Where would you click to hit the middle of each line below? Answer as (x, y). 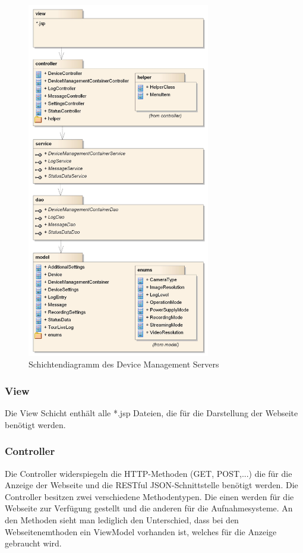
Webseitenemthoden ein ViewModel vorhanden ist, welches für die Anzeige (141, 531)
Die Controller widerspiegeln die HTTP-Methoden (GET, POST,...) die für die (149, 473)
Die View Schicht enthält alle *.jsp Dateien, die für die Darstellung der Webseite (151, 413)
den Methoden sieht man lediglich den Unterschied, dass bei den (122, 520)
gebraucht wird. (33, 543)
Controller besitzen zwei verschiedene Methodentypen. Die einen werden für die (149, 496)
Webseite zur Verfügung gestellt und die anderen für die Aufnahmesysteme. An (149, 508)
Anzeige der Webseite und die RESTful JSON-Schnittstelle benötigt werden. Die (151, 485)
